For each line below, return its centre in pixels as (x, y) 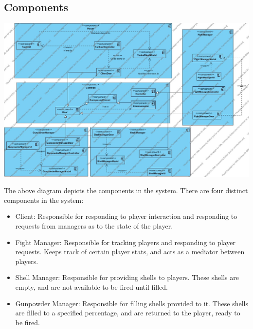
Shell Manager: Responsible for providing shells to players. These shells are (127, 277)
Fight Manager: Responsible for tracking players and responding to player (125, 242)
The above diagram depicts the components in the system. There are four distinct (126, 190)
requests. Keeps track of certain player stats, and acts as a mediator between (130, 252)
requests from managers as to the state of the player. (94, 226)
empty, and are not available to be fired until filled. (91, 287)
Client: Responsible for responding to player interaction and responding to (126, 216)
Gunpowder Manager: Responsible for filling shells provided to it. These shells (132, 303)
